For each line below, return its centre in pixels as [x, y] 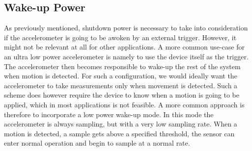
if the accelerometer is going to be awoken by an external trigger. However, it [120, 37]
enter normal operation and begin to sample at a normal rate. [97, 143]
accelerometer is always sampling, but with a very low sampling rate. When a [121, 124]
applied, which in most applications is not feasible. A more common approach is [124, 104]
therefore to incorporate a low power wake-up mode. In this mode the [109, 114]
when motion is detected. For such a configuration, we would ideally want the [121, 76]
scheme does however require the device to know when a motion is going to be [122, 95]
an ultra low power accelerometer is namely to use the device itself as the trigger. [126, 56]
